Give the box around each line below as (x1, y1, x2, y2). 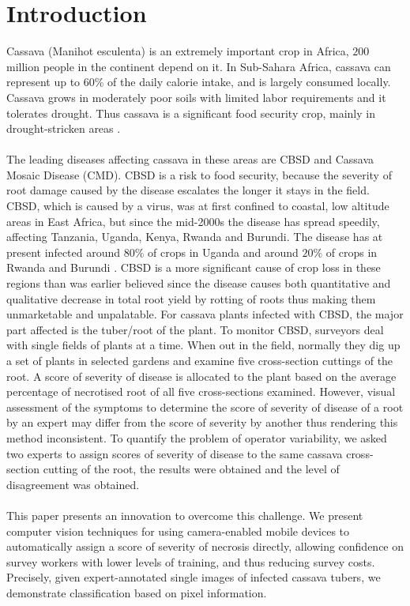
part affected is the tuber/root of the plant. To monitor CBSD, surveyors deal (6, 321, 384, 337)
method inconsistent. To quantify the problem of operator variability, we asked (6, 429, 387, 446)
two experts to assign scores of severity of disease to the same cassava (6, 445, 343, 461)
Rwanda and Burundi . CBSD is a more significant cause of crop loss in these (6, 259, 381, 276)
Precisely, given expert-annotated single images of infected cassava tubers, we (6, 569, 381, 585)
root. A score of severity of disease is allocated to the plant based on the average (6, 367, 397, 384)
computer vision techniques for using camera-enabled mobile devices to (6, 522, 350, 539)
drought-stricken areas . (6, 120, 121, 137)
